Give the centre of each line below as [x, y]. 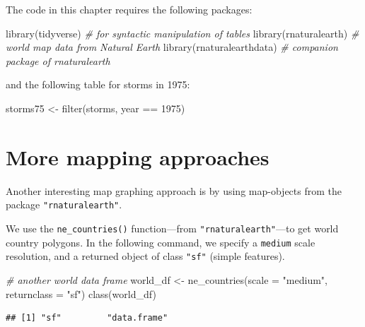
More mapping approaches [138, 156]
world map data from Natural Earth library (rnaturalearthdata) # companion [172, 47]
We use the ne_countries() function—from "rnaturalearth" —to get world [172, 228]
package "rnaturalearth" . [64, 204]
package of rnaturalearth [58, 60]
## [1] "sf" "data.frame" [87, 318]
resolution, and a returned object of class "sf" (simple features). [145, 256]
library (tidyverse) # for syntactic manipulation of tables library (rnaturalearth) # [182, 33]
